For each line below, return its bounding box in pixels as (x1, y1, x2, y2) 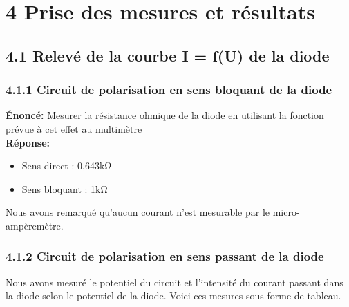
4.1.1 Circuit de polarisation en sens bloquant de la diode (6, 81, 332, 98)
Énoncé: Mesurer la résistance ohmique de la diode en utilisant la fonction (6, 108, 324, 122)
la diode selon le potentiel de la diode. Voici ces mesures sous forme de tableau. (6, 288, 341, 303)
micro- (272, 205, 300, 219)
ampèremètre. (6, 218, 64, 232)
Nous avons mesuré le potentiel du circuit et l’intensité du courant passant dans (6, 275, 343, 289)
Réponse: (6, 135, 50, 149)
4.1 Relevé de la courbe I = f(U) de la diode (6, 44, 330, 66)
